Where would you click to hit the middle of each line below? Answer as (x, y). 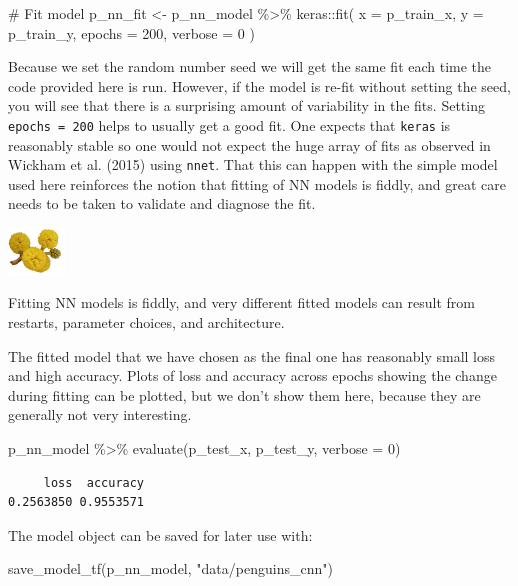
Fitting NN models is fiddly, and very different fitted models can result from (241, 302)
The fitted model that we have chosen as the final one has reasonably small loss (252, 355)
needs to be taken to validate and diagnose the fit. (162, 203)
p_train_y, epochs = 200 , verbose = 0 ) (131, 32)
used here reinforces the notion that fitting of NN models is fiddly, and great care (257, 183)
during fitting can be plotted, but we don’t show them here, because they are (244, 394)
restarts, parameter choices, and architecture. (146, 322)
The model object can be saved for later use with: (160, 534)
